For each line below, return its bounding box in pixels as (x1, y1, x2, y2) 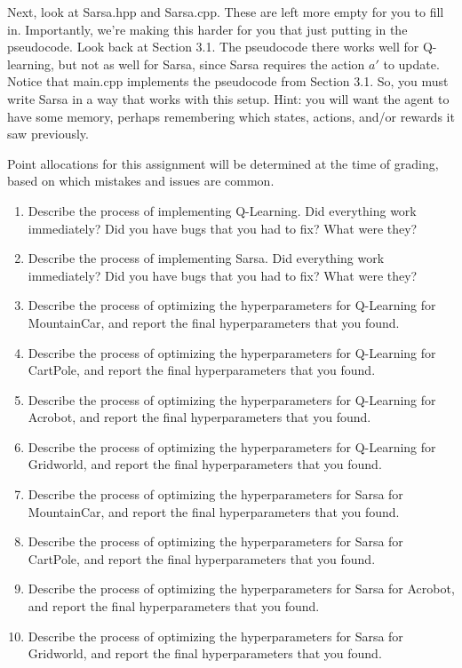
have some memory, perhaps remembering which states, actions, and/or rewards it (7, 107, 455, 125)
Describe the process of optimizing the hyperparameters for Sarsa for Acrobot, (28, 579, 455, 598)
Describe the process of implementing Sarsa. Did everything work (28, 249, 385, 267)
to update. (383, 54, 440, 73)
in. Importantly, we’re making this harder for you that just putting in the (7, 20, 408, 38)
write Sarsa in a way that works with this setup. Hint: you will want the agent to (7, 89, 450, 107)
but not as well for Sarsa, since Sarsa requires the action (58, 54, 365, 73)
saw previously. (7, 124, 89, 143)
